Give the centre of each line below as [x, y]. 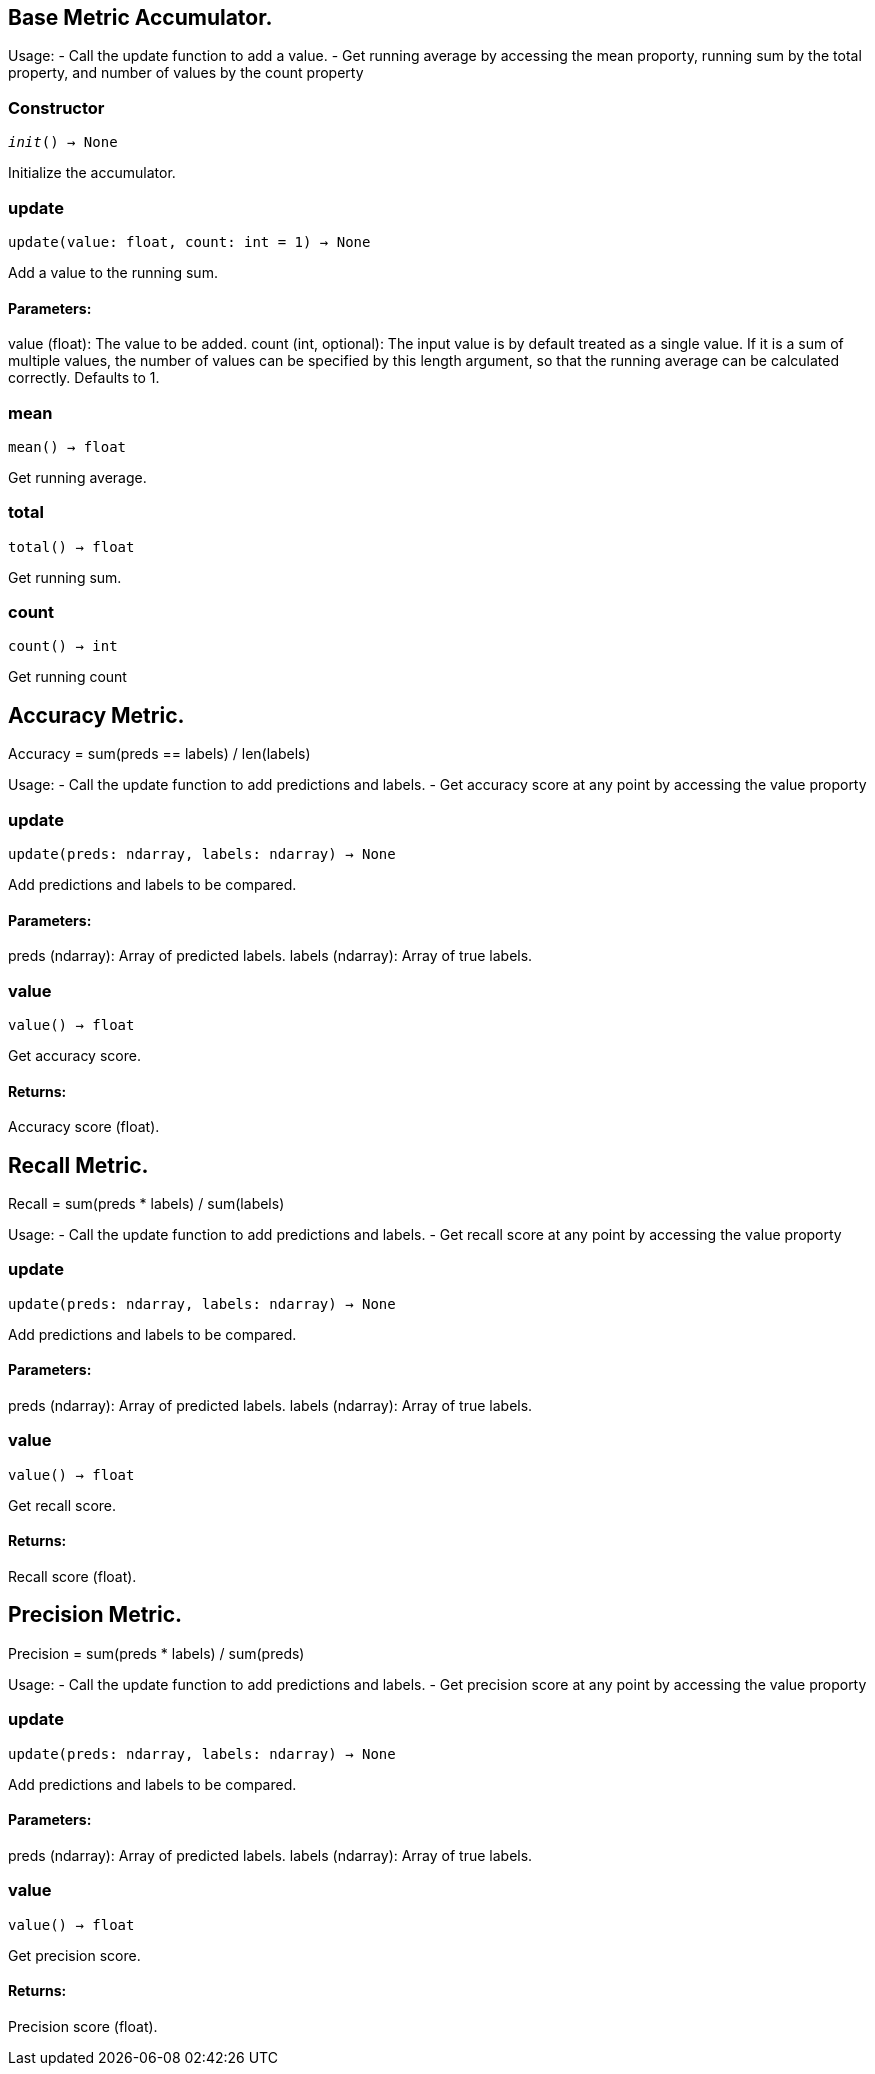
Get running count [67, 677]
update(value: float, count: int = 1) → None [189, 241]
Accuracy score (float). [84, 1127]
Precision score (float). [83, 2026]
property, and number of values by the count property [186, 73]
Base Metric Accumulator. [140, 17]
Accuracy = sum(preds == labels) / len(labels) [159, 754]
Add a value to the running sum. [113, 272]
